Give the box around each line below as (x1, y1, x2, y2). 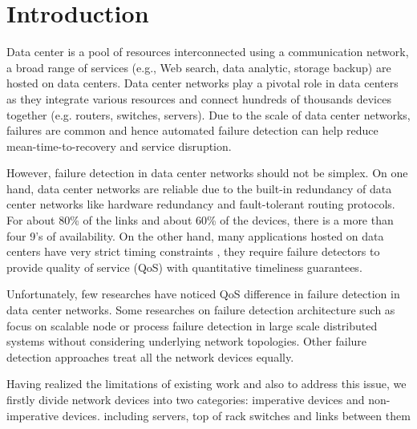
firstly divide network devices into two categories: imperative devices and (6, 391, 365, 407)
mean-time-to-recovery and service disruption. (6, 137, 232, 154)
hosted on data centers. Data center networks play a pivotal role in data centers (6, 75, 399, 91)
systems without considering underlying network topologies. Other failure (6, 333, 367, 350)
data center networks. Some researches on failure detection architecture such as (6, 302, 395, 318)
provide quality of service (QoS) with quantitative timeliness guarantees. (6, 258, 362, 275)
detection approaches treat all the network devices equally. (6, 348, 294, 365)
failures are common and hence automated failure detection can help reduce (6, 122, 379, 139)
